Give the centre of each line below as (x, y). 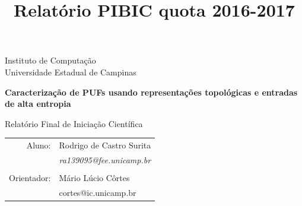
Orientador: (30, 178)
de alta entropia (38, 104)
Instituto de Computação (50, 60)
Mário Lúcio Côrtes (94, 178)
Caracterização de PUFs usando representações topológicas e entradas (151, 92)
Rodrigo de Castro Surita (105, 145)
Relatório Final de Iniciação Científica (74, 123)
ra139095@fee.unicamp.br (105, 159)
